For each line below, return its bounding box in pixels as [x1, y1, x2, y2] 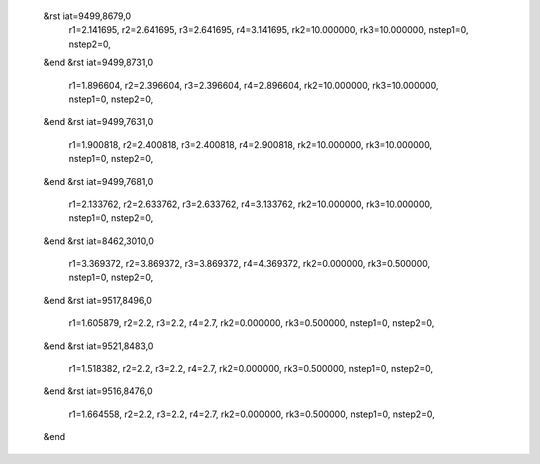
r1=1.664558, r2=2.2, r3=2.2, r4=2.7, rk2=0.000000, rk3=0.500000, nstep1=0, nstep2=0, [68, 408, 435, 420]
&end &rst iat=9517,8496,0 [43, 294, 152, 306]
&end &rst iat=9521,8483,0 [43, 340, 154, 352]
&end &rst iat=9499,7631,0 [43, 116, 154, 128]
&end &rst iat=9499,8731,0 [43, 56, 154, 69]
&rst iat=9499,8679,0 [43, 10, 132, 22]
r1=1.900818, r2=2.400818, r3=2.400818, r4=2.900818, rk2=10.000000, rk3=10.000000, [68, 138, 433, 150]
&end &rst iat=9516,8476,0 [43, 385, 153, 397]
